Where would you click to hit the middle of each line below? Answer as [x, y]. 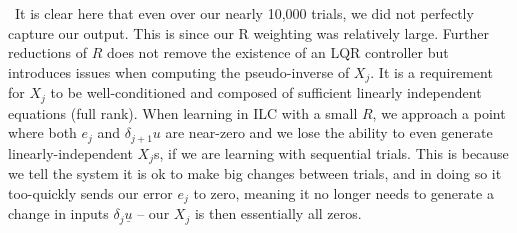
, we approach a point [439, 112]
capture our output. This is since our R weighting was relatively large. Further [248, 32]
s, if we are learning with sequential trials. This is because [331, 152]
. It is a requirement [431, 71]
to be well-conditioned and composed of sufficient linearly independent [266, 92]
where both [42, 132]
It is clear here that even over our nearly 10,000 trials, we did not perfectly [244, 13]
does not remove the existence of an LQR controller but [278, 52]
